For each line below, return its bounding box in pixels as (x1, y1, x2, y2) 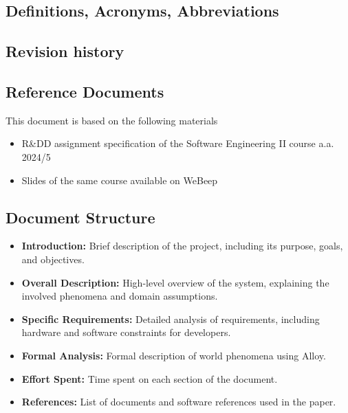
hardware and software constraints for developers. (21, 325, 231, 339)
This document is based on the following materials (6, 113, 218, 127)
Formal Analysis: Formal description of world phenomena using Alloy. (21, 348, 326, 362)
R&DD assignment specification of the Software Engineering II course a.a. (21, 136, 334, 150)
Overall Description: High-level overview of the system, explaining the (21, 275, 329, 289)
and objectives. (21, 252, 85, 266)
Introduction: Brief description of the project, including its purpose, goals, (21, 238, 343, 253)
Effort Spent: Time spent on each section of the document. (21, 371, 278, 386)
